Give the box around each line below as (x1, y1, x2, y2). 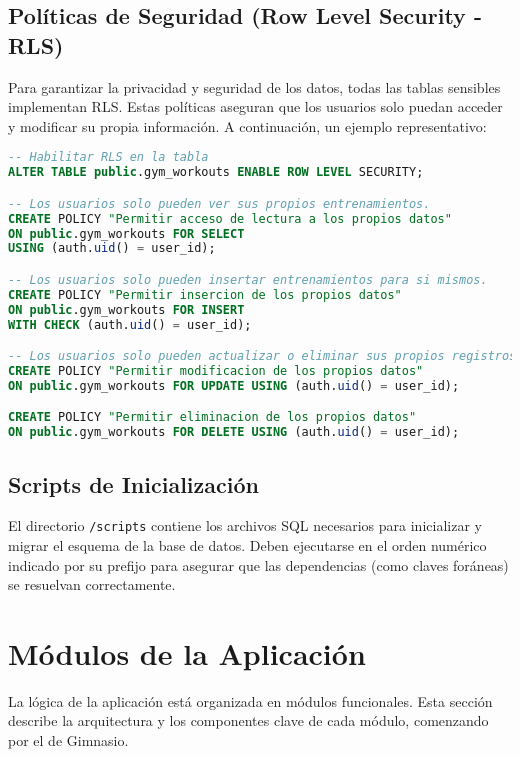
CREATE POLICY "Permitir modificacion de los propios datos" (8, 363, 424, 378)
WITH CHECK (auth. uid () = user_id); (8, 317, 252, 332)
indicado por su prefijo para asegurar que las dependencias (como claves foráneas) (8, 554, 509, 575)
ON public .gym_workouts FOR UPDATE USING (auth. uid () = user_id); (8, 378, 460, 393)
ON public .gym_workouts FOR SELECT (8, 226, 245, 241)
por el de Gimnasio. (8, 730, 129, 751)
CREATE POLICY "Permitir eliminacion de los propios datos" (8, 410, 417, 425)
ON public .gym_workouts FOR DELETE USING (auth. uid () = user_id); (8, 425, 460, 440)
